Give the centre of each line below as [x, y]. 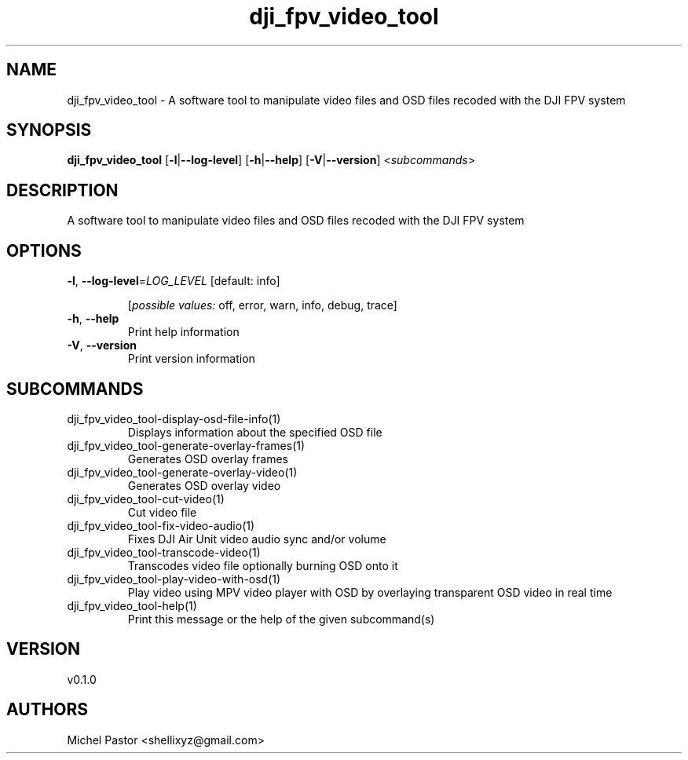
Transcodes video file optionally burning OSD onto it [263, 565]
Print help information [183, 332]
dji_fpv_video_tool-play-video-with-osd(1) [174, 579]
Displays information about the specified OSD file [255, 432]
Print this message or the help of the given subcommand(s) [281, 619]
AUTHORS [48, 710]
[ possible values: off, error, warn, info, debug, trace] [262, 305]
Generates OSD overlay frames [208, 459]
